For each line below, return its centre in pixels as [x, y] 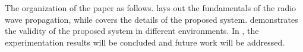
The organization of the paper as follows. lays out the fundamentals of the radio [151, 8]
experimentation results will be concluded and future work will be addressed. [145, 42]
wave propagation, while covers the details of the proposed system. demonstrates [151, 19]
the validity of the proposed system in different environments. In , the [132, 31]
